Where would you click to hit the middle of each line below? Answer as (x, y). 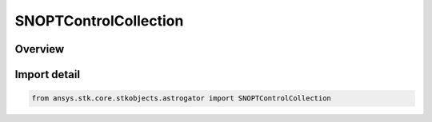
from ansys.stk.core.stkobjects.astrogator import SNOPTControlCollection (182, 98)
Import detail (47, 75)
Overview (40, 49)
